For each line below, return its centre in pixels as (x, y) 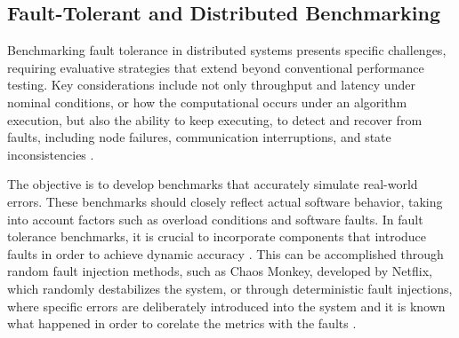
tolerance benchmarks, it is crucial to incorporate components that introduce (217, 236)
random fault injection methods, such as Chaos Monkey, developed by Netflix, (220, 271)
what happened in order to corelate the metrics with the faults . (182, 323)
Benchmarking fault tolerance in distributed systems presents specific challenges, (227, 50)
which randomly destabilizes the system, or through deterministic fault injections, (230, 288)
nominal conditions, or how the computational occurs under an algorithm (207, 102)
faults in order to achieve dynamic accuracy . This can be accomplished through (225, 253)
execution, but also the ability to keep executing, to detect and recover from (215, 119)
